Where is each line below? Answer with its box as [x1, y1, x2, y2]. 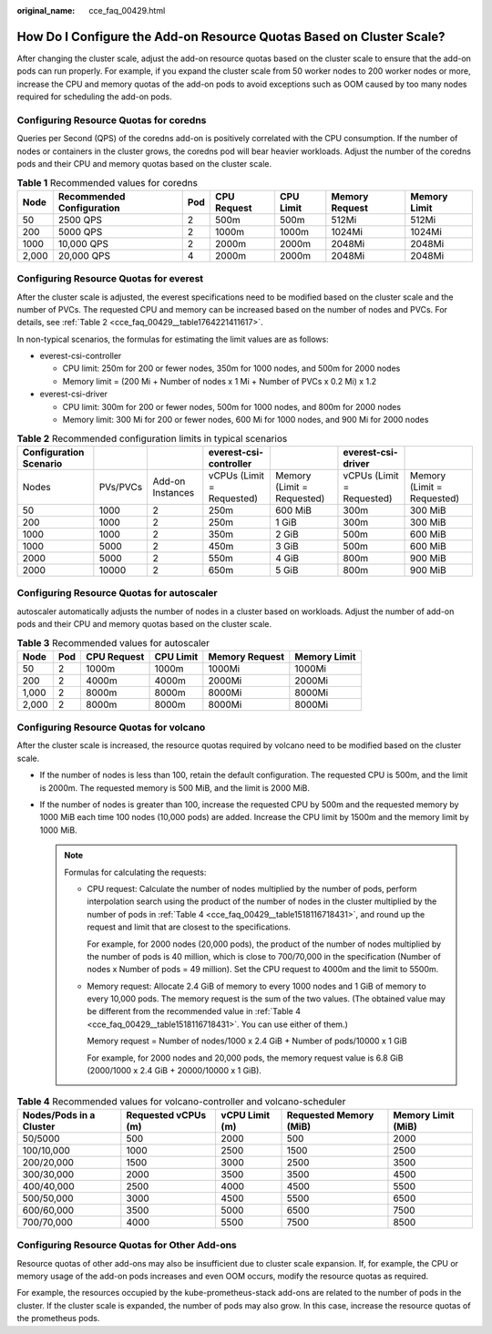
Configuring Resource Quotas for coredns [16, 114, 207, 127]
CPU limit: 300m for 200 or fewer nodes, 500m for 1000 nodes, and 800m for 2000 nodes [62, 401, 401, 412]
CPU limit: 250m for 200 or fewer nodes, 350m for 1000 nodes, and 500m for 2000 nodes [62, 363, 401, 374]
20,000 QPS [57, 249, 111, 262]
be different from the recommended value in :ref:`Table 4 [87, 1006, 301, 1017]
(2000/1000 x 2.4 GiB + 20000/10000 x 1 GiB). [87, 1065, 261, 1076]
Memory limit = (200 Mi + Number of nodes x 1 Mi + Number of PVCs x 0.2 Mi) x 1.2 [62, 375, 377, 386]
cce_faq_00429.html [88, 5, 166, 15]
